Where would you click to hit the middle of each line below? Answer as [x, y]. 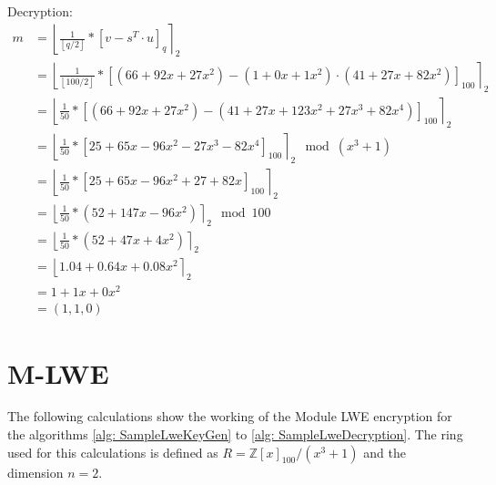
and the [385, 452]
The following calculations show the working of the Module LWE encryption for [230, 416]
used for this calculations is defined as [113, 452]
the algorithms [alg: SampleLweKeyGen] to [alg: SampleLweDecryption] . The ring [235, 434]
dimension [35, 472]
